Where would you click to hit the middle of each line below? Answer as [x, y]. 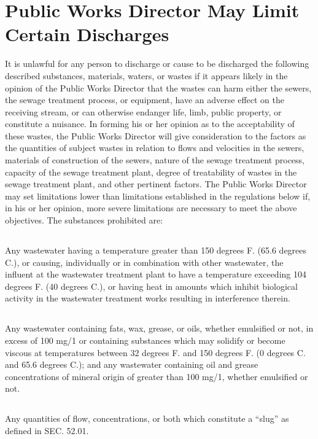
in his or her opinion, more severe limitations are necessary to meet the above [151, 208]
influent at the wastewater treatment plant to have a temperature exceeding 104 [156, 274]
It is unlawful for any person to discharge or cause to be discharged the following [157, 64]
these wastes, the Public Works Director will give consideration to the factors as [156, 135]
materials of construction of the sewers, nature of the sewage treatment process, [155, 160]
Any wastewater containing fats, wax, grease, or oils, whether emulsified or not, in [159, 328]
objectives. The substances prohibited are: [84, 220]
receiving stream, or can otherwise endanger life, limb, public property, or [143, 111]
